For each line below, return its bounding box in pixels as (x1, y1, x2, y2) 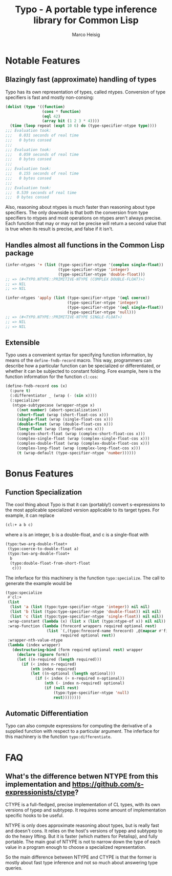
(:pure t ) (10, 388, 31, 393)
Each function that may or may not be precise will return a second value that (5, 221, 166, 227)
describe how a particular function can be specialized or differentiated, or (5, 363, 161, 369)
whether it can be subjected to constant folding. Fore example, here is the (5, 368, 161, 374)
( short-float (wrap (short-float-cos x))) (16, 412, 109, 417)
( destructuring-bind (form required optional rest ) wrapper (12, 647, 143, 652)
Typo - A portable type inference (15, 4, 157, 15)
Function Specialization (5, 488, 82, 496)
